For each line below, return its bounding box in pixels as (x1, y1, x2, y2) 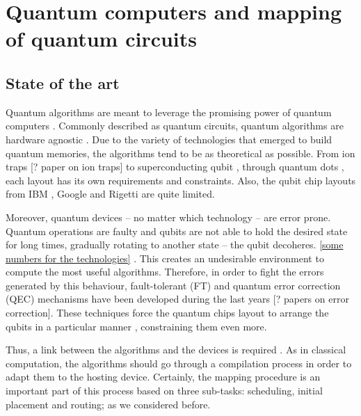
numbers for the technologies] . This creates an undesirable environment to (6, 250, 324, 265)
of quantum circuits (6, 24, 198, 53)
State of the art (6, 72, 120, 93)
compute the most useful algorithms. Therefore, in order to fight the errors (6, 264, 324, 279)
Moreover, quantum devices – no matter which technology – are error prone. (6, 209, 331, 224)
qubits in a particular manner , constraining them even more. (6, 319, 267, 333)
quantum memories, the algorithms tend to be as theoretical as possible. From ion (6, 145, 355, 160)
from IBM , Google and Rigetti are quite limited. (6, 186, 215, 201)
